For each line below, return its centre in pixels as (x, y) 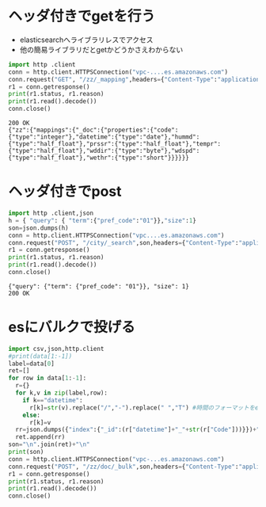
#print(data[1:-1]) (40, 356)
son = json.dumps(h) (38, 228)
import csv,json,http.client (56, 349)
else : (32, 415)
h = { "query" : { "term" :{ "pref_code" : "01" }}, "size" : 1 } (102, 220)
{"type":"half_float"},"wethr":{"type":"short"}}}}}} (99, 158)
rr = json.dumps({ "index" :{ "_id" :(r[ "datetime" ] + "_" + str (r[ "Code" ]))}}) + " (138, 430)
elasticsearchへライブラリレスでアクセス (86, 40)
